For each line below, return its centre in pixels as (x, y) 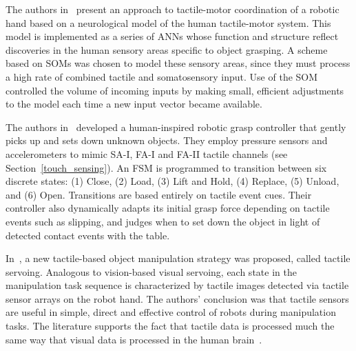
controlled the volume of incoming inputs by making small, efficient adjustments (175, 90)
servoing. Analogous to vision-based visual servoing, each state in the (151, 271)
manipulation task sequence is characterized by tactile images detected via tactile (177, 285)
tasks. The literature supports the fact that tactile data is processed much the (170, 326)
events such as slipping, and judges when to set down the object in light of (163, 221)
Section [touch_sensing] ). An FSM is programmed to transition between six (166, 167)
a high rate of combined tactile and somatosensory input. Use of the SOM (162, 76)
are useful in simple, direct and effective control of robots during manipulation (171, 312)
